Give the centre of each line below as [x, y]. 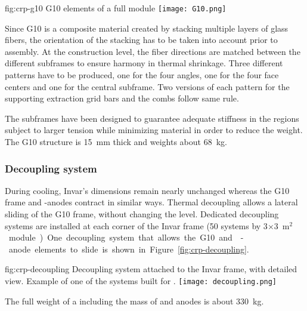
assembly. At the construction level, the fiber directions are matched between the [153, 51]
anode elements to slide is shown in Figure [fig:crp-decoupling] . [129, 249]
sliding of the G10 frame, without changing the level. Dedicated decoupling [142, 214]
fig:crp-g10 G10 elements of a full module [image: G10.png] [116, 8]
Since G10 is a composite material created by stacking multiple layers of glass [147, 28]
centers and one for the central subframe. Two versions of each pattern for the [147, 86]
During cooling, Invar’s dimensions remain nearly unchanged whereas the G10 [147, 190]
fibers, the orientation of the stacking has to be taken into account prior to [141, 40]
